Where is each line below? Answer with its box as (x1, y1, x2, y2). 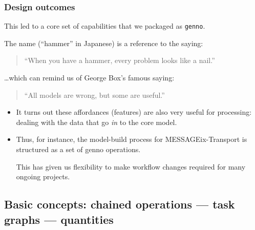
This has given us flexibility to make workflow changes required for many (16, 161, 246, 172)
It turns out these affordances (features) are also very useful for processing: (16, 107, 252, 117)
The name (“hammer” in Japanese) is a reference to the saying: (4, 37, 203, 48)
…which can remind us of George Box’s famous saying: (4, 72, 175, 83)
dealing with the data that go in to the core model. (16, 116, 177, 127)
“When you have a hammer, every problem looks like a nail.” (24, 55, 215, 66)
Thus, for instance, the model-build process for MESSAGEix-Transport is (16, 134, 247, 144)
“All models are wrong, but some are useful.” (24, 89, 165, 100)
